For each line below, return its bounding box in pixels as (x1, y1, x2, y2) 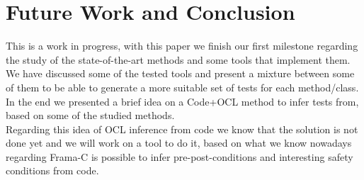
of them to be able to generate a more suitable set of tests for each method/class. (6, 79, 359, 94)
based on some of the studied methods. (6, 108, 175, 123)
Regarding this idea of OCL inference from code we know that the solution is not (6, 121, 358, 136)
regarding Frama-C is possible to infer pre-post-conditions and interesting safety (6, 149, 353, 164)
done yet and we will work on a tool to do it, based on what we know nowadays (6, 135, 352, 150)
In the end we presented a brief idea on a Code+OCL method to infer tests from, (6, 94, 359, 108)
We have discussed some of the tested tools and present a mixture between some (6, 66, 355, 81)
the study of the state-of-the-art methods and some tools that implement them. (6, 52, 351, 67)
